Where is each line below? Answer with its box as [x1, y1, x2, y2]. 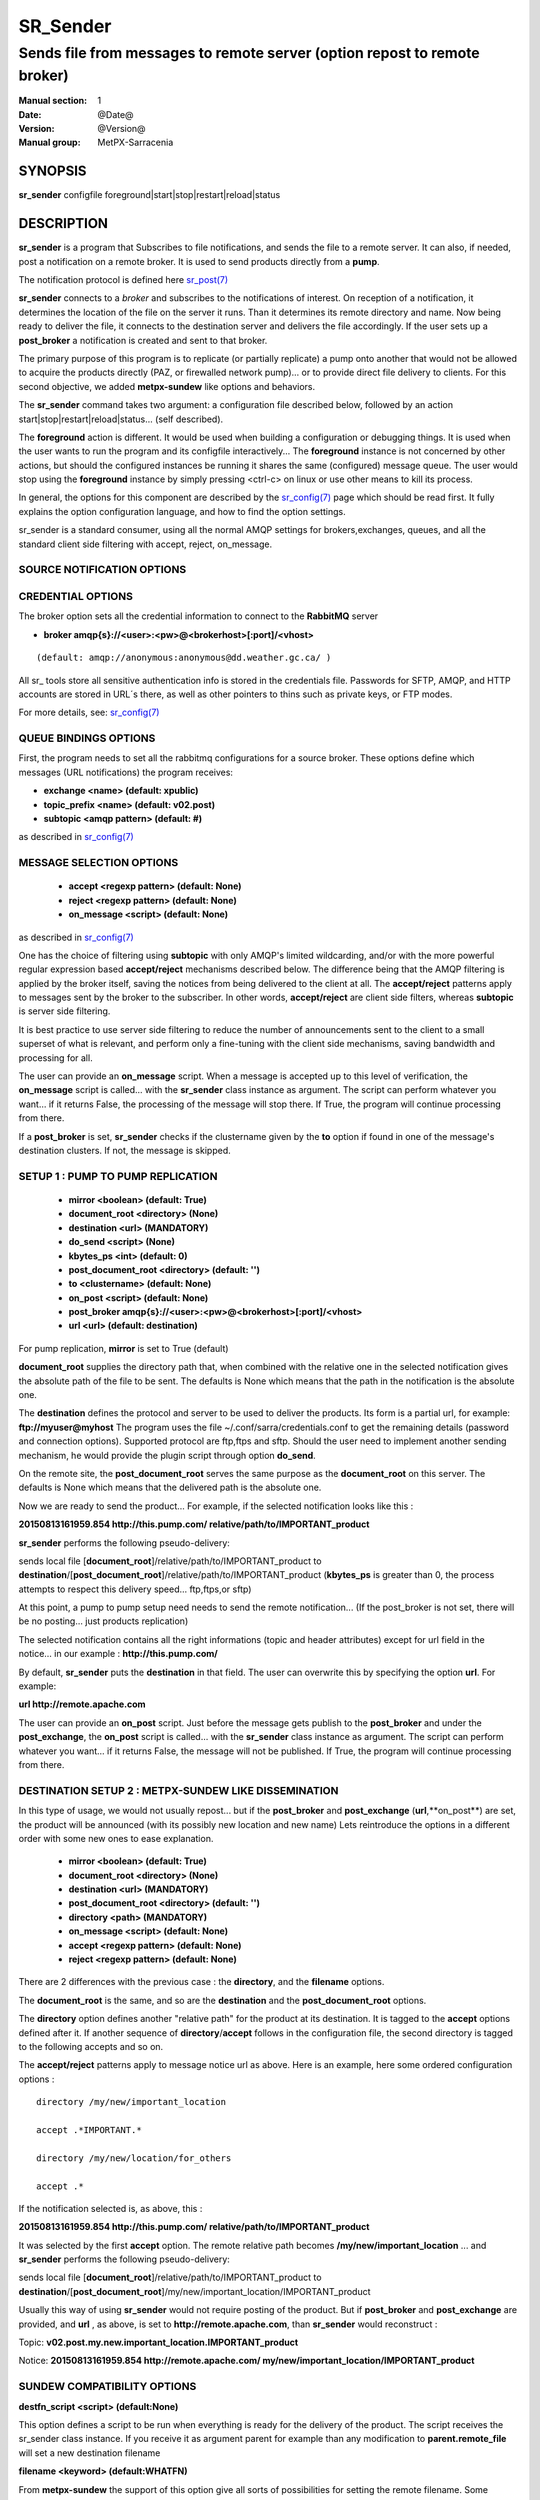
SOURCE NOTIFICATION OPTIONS [18, 563, 187, 577]
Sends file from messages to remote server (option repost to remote [18, 44, 480, 62]
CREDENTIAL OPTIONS [18, 589, 134, 603]
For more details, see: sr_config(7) [18, 706, 160, 719]
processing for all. [18, 1051, 94, 1064]
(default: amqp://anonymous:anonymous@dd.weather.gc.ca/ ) [36, 652, 332, 664]
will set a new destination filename [18, 2446, 161, 2459]
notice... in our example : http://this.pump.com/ [18, 1648, 219, 1660]
